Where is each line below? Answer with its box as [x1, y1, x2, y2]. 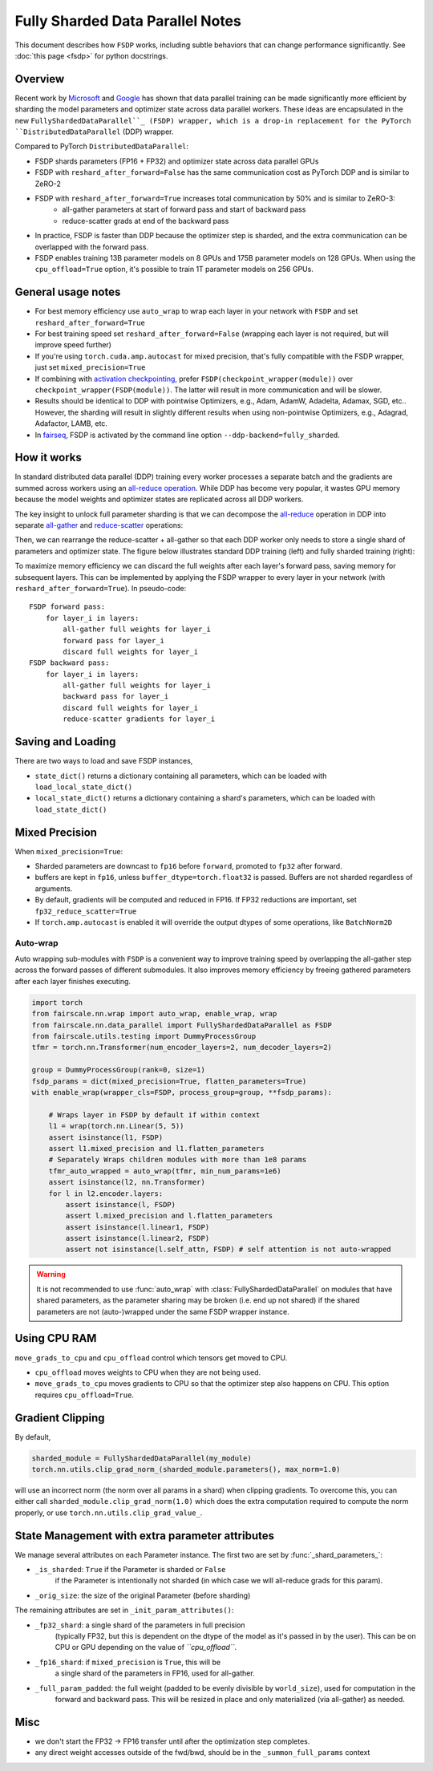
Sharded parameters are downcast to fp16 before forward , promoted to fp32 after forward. [34, 861, 342, 870]
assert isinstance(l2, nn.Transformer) [48, 1177, 206, 1187]
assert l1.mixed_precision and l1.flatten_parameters [48, 1144, 265, 1153]
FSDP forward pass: [29, 602, 106, 611]
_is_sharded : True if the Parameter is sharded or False [34, 1565, 226, 1574]
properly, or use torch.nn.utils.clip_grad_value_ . [14, 1508, 203, 1518]
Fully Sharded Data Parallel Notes [14, 12, 242, 30]
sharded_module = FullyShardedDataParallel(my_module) [31, 1453, 252, 1463]
